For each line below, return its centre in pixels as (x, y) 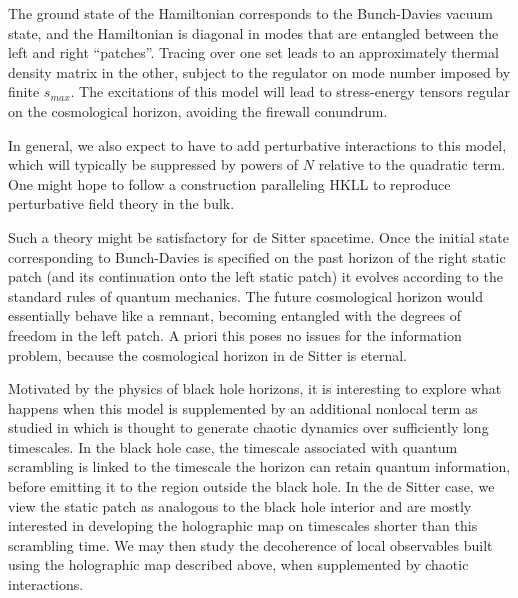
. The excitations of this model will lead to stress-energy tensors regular (290, 91)
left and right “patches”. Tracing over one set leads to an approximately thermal (253, 52)
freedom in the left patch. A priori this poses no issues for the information (235, 334)
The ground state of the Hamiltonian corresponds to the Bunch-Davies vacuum (250, 13)
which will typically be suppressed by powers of (153, 164)
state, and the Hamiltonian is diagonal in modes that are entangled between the (253, 32)
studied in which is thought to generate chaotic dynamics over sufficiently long (248, 427)
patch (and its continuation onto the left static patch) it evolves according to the (255, 276)
